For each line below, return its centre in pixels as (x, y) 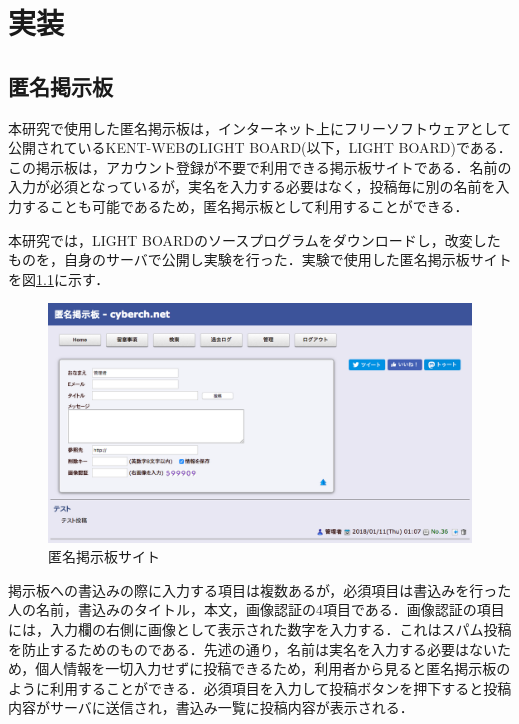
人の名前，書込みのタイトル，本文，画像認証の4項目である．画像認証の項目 (256, 609)
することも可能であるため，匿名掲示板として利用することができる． (245, 205)
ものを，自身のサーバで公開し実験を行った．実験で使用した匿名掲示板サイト (260, 259)
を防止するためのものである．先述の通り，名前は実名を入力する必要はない (252, 648)
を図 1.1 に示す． (59, 278)
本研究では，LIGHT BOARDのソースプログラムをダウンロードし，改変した (254, 239)
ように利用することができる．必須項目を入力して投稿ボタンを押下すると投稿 (260, 687)
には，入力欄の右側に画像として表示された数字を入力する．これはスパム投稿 (260, 629)
